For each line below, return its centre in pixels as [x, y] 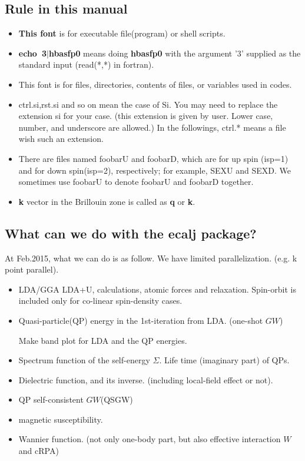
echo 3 [32, 53]
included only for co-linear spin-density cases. [100, 301]
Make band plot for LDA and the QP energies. [103, 340]
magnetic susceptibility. [61, 419]
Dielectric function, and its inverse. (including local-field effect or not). [146, 379]
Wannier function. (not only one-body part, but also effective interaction [150, 439]
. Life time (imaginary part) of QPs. [224, 360]
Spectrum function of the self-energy [84, 360]
